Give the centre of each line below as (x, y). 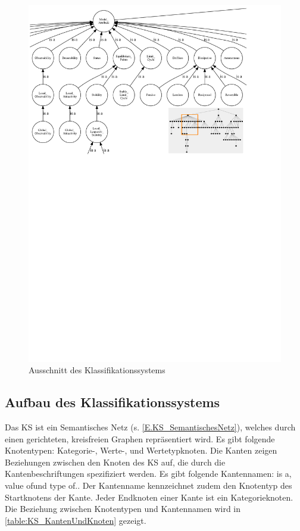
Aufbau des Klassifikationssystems (112, 402)
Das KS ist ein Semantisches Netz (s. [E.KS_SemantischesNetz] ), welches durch (150, 427)
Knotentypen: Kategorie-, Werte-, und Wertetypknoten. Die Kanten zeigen (141, 450)
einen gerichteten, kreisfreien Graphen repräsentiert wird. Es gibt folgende (140, 438)
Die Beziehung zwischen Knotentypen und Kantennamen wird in (123, 509)
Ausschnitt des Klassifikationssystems (97, 370)
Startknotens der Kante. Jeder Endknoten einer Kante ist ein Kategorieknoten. (149, 497)
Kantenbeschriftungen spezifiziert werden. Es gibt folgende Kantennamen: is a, (148, 474)
